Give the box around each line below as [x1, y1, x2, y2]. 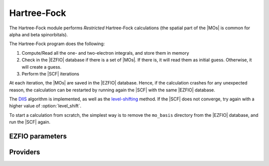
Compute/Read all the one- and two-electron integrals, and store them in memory [21, 50, 189, 56]
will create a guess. [21, 64, 62, 70]
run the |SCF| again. [9, 119, 51, 125]
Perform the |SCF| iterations [21, 71, 80, 77]
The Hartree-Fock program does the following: [9, 41, 105, 47]
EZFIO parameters [9, 132, 67, 141]
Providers [9, 148, 40, 157]
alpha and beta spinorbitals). [9, 31, 68, 37]
